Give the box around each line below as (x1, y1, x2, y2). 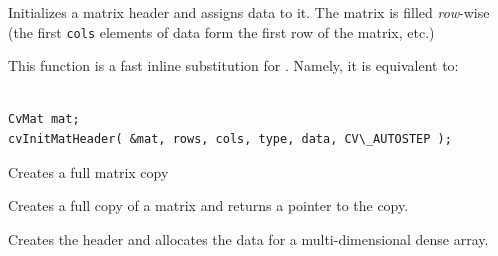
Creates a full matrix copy (8, 161, 169, 182)
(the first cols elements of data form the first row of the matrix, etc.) (8, 21, 435, 42)
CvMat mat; (8, 112, 80, 127)
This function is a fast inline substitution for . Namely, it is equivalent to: (8, 55, 459, 76)
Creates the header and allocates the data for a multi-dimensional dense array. (8, 228, 489, 249)
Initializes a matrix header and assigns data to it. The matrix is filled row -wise (8, 2, 490, 22)
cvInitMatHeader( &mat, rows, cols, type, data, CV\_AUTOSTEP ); (8, 132, 452, 147)
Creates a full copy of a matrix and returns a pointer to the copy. (8, 195, 409, 216)
